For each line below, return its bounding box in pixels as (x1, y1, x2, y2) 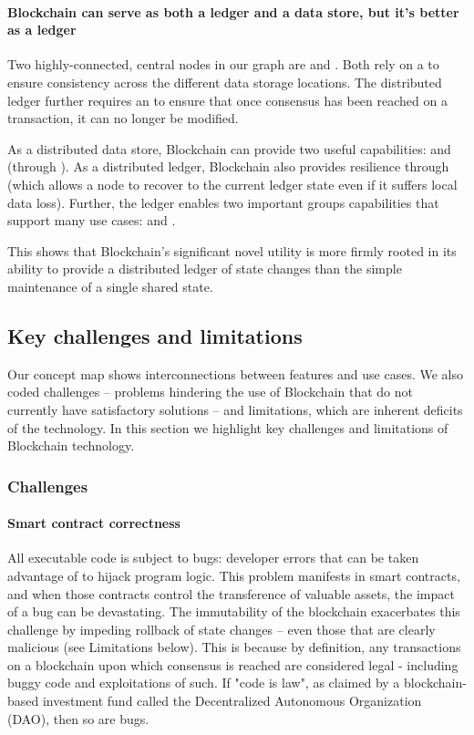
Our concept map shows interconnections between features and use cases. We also (7, 364, 463, 383)
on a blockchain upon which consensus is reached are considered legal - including (7, 655, 459, 674)
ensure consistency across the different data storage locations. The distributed (7, 72, 442, 91)
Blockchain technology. (7, 436, 135, 455)
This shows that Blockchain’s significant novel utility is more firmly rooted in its (7, 241, 457, 260)
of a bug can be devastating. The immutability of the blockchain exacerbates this (7, 602, 460, 621)
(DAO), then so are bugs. (7, 709, 149, 728)
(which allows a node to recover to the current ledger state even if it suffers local (7, 174, 458, 193)
